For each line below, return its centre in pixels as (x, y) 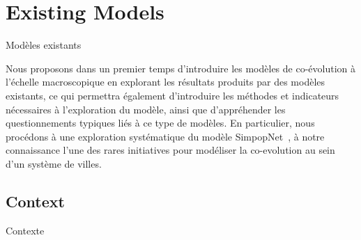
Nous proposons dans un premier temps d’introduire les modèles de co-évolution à (181, 68)
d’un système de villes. (54, 163)
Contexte (25, 230)
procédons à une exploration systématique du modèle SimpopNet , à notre (165, 136)
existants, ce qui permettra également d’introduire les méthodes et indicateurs (172, 95)
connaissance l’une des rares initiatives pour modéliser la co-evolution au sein (170, 150)
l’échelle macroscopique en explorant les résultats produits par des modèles (166, 82)
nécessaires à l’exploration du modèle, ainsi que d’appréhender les (146, 109)
